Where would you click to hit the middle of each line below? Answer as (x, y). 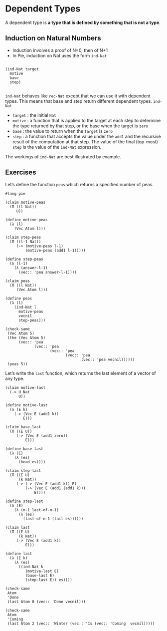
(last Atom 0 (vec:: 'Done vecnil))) (46, 602)
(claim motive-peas (25, 202)
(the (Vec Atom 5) (26, 337)
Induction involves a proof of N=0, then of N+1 (60, 50)
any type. (15, 378)
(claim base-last (23, 427)
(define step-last (24, 501)
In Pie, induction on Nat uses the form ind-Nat (60, 55)
